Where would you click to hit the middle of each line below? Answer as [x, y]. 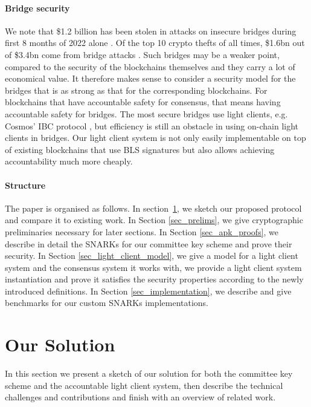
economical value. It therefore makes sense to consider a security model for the [150, 78]
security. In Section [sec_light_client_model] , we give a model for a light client [152, 256]
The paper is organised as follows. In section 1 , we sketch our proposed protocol [153, 208]
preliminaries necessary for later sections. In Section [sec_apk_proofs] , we [142, 231]
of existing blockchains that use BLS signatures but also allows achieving [140, 149]
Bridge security [37, 8]
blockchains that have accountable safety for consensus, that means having [143, 102]
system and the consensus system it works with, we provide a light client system [153, 267]
